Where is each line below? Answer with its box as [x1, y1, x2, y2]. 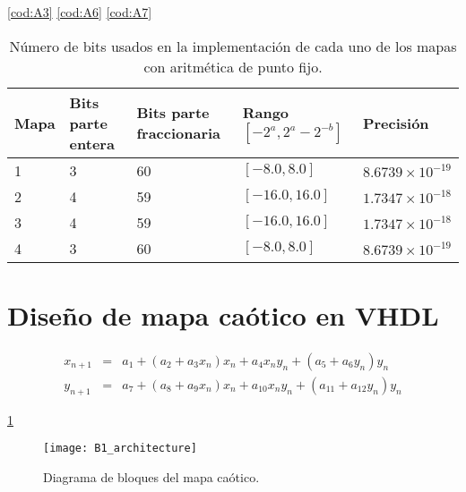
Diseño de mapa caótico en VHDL [7, 296, 439, 333]
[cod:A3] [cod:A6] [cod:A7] [7, 3, 152, 21]
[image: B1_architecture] [43, 442, 197, 455]
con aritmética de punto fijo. [143, 55, 323, 77]
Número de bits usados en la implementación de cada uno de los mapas [9, 35, 457, 56]
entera [69, 132, 115, 154]
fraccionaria [136, 123, 221, 144]
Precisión [362, 112, 429, 133]
